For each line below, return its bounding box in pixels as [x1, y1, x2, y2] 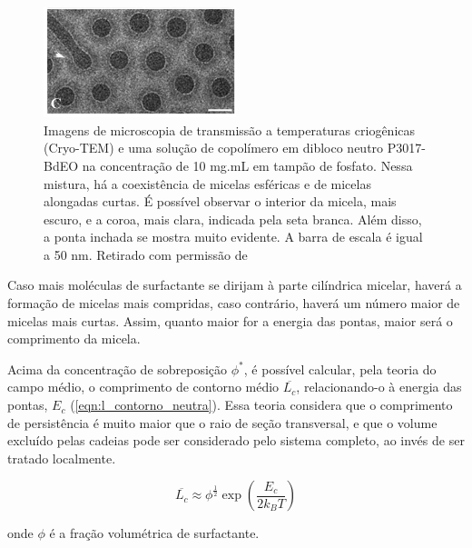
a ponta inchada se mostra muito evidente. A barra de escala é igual [44, 227, 423, 246]
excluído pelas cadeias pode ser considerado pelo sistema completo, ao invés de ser [7, 431, 465, 450]
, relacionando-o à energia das [296, 377, 462, 396]
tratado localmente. [7, 448, 116, 467]
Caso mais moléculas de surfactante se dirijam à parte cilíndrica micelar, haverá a [7, 275, 462, 294]
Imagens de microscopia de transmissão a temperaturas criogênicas [44, 120, 416, 139]
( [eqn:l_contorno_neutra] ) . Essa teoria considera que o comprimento [70, 395, 453, 414]
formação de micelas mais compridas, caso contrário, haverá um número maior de [7, 294, 460, 313]
